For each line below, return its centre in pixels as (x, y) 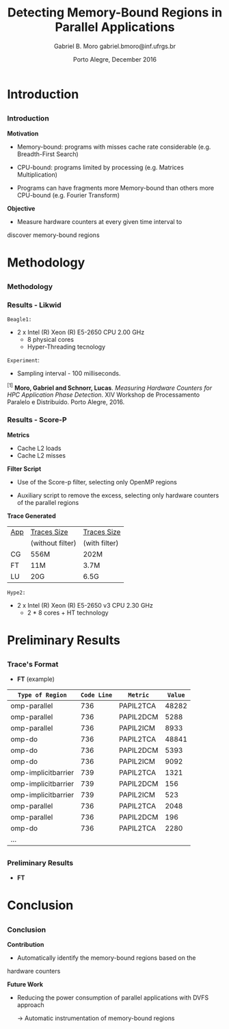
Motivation (23, 133)
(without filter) (53, 543)
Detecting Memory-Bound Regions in (115, 13)
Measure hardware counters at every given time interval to (99, 221)
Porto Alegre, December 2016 (115, 59)
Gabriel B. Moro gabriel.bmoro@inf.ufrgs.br (115, 46)
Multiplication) (37, 174)
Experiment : (23, 360)
